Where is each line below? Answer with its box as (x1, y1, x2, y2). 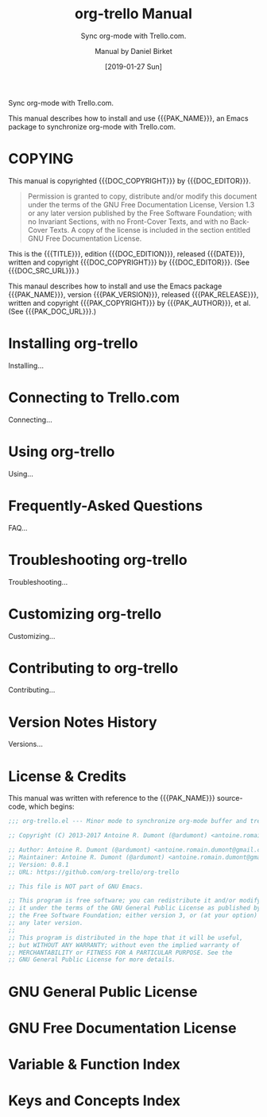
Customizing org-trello (8, 605, 162, 623)
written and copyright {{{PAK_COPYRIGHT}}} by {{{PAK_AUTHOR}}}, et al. (8, 298, 251, 307)
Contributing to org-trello (8, 659, 179, 677)
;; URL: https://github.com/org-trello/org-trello (8, 868, 180, 876)
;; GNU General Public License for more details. (8, 956, 176, 964)
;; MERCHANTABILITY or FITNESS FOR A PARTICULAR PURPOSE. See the (8, 949, 233, 957)
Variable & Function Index (8, 1055, 181, 1073)
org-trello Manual (74, 5, 193, 23)
